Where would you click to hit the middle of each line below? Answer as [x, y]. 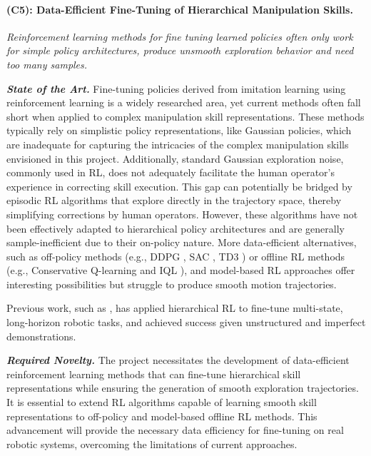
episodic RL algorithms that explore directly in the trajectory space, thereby [174, 200]
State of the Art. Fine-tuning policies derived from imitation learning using [176, 88]
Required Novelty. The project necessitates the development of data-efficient [178, 360]
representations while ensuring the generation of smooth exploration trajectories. [183, 388]
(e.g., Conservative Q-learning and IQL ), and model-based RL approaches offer [181, 270]
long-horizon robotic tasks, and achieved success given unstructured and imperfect [186, 322]
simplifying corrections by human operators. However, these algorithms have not [182, 214]
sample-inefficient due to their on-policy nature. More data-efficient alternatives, [182, 242]
